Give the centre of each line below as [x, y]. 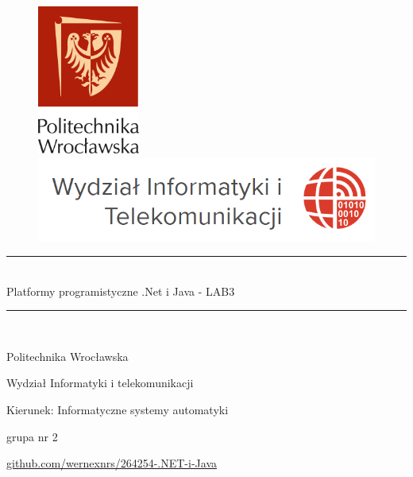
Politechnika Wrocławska [68, 356]
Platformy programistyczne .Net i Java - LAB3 [121, 291]
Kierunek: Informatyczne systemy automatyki [118, 410]
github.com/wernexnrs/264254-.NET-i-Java [112, 463]
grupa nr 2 [32, 436]
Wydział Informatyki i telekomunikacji [100, 383]
